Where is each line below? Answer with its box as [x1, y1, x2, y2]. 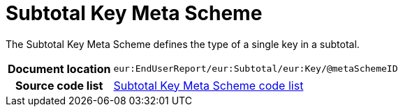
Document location [8, 61, 111, 76]
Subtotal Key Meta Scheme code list [113, 78, 304, 93]
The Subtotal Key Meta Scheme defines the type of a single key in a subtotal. [6, 38, 360, 50]
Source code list [15, 78, 103, 93]
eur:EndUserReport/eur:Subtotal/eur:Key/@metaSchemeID [113, 63, 398, 74]
